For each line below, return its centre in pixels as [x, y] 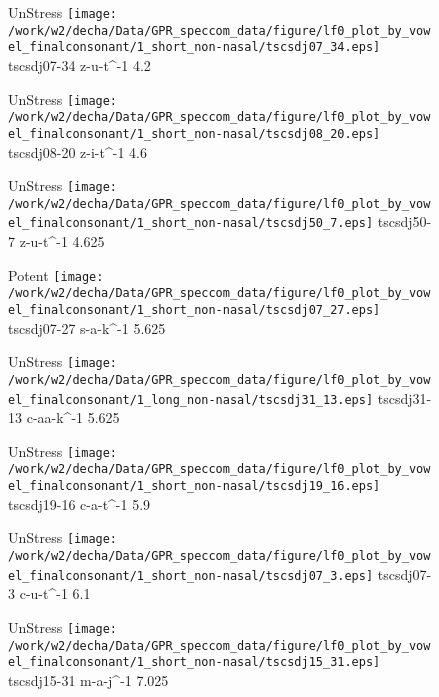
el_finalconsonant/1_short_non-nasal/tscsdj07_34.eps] [194, 47]
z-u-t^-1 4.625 [62, 241]
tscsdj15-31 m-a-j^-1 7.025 [88, 679]
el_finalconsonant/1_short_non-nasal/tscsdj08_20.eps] [194, 133]
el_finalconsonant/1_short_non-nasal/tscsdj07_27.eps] [194, 310]
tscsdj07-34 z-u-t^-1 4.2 [79, 64]
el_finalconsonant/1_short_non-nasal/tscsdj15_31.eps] [194, 662]
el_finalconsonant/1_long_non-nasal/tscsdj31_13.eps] [191, 399]
